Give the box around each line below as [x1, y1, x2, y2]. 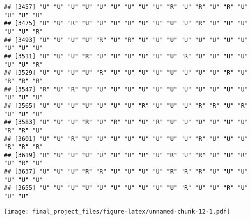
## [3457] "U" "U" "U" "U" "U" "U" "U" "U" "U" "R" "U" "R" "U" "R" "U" [4, 3, 248, 10]
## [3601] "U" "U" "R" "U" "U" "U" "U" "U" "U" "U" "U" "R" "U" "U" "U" [4, 135, 248, 142]
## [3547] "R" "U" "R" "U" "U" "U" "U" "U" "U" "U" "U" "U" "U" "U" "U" [4, 86, 248, 93]
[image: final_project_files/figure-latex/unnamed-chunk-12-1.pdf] [4, 208, 231, 215]
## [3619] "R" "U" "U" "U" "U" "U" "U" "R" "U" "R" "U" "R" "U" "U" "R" [4, 151, 248, 159]
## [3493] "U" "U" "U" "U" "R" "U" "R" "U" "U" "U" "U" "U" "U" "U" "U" [4, 36, 248, 44]
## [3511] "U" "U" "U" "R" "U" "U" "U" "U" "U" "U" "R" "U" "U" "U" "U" [4, 52, 248, 60]
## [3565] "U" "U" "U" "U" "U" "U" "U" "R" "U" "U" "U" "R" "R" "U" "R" [4, 102, 248, 109]
